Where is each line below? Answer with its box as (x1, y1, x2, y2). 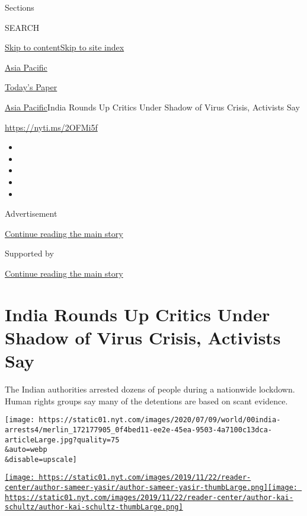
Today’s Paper (5, 81, 57, 93)
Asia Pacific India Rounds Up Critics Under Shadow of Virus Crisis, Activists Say (5, 100, 300, 113)
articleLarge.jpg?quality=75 (5, 435, 120, 444)
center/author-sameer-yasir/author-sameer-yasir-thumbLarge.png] (5, 483, 268, 492)
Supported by (5, 247, 54, 259)
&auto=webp (5, 445, 47, 454)
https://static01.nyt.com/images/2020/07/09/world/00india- (39, 416, 281, 425)
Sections (5, 1, 34, 13)
